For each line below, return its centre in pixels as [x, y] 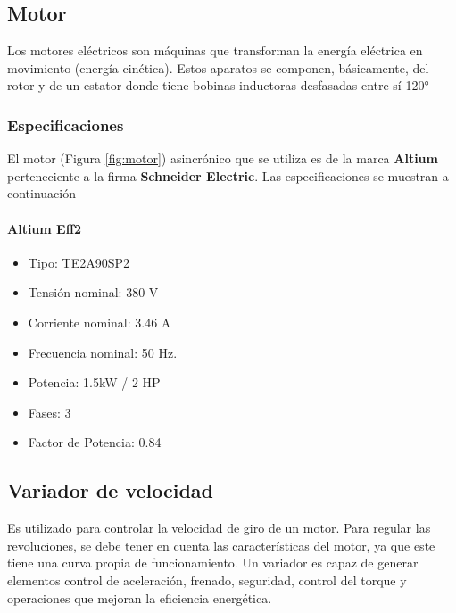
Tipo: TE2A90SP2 [79, 262]
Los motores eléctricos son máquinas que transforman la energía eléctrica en [215, 50]
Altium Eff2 [45, 228]
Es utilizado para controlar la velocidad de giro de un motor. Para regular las [219, 528]
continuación [42, 193]
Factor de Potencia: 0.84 [95, 442]
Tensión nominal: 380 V [93, 292]
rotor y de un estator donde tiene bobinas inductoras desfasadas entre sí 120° [218, 85]
